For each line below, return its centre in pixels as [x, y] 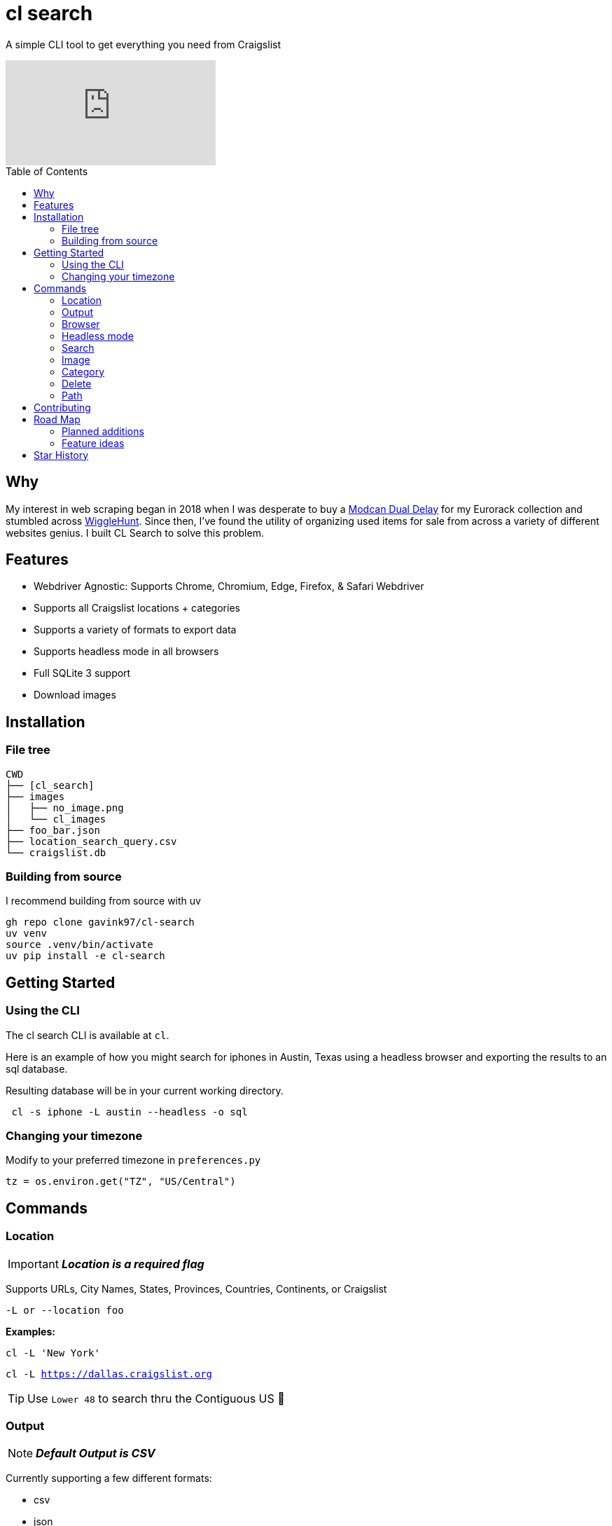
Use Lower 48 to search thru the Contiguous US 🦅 [156, 1398]
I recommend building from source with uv [103, 901]
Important [33, 1264]
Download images [75, 695]
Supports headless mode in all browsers [126, 652]
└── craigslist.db [56, 852]
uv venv [27, 934]
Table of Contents [47, 171]
